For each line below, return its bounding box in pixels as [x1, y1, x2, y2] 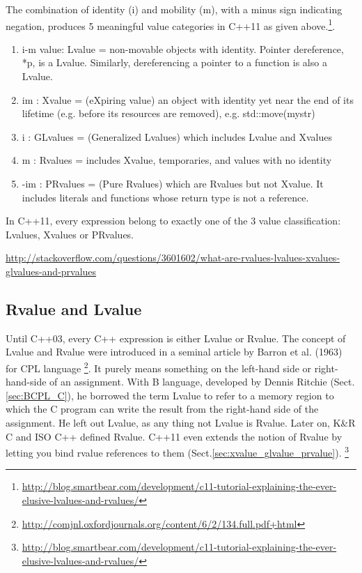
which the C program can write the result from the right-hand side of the [6, 402, 319, 416]
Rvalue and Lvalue [6, 298, 142, 319]
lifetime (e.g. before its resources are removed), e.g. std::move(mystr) [22, 106, 315, 121]
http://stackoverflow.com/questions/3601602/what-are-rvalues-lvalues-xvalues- [6, 250, 340, 265]
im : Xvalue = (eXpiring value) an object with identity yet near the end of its [22, 92, 354, 107]
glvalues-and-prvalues [6, 263, 97, 278]
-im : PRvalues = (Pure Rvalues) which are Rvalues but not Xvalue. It [22, 176, 324, 190]
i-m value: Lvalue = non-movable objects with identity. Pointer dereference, [22, 41, 344, 56]
